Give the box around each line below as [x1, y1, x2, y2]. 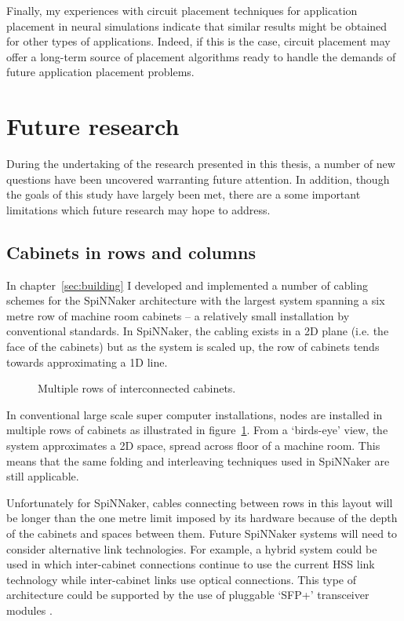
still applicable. [6, 468, 79, 484]
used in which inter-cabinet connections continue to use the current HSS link [6, 556, 375, 572]
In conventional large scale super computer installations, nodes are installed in [6, 406, 383, 422]
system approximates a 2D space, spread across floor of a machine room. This [6, 437, 380, 454]
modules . [6, 601, 53, 618]
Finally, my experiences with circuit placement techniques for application [6, 2, 358, 18]
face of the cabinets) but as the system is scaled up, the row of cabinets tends [6, 338, 380, 355]
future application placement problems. [6, 64, 195, 80]
